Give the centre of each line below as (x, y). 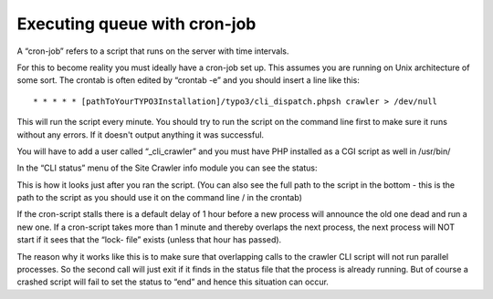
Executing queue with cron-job (136, 24)
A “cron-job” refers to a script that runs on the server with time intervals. (153, 51)
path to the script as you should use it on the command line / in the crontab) (160, 198)
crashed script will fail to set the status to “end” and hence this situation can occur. (173, 282)
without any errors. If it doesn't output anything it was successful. (141, 134)
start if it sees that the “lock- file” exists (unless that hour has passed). (149, 240)
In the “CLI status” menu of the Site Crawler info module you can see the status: (168, 168)
